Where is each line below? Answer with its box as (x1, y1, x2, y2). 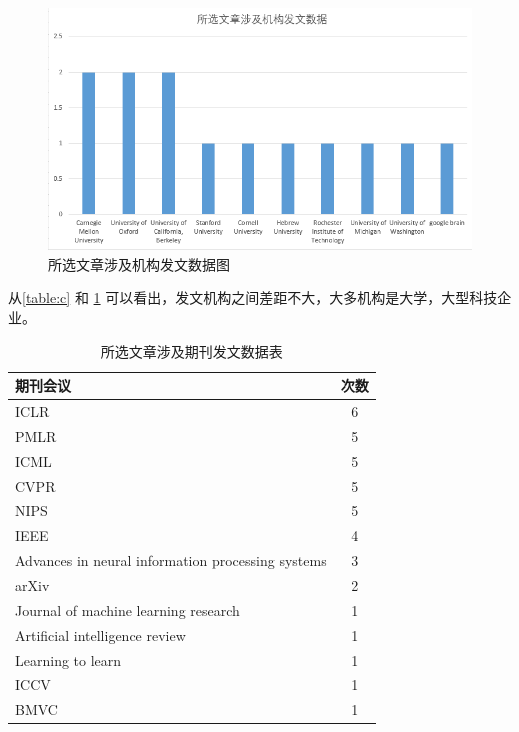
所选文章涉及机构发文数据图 (48, 253, 230, 274)
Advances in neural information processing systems (15, 550, 327, 571)
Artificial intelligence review (15, 624, 186, 645)
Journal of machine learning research (15, 599, 240, 620)
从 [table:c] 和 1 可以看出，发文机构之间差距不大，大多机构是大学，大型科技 (8, 287, 498, 308)
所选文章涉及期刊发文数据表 (100, 340, 283, 361)
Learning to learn (15, 649, 122, 670)
